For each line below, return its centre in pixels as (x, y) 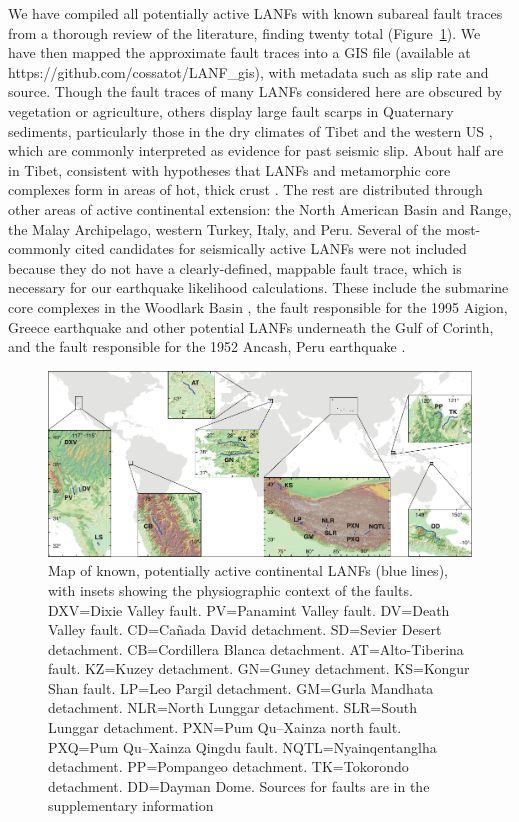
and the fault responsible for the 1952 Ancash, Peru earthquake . (207, 346)
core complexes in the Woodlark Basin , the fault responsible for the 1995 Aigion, (258, 306)
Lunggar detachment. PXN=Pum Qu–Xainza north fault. (225, 727)
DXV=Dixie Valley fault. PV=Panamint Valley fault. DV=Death (249, 609)
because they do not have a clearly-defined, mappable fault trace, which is (235, 267)
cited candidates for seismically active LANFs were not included (271, 248)
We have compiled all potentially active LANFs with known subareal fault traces (255, 13)
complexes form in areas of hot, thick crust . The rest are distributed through (245, 189)
